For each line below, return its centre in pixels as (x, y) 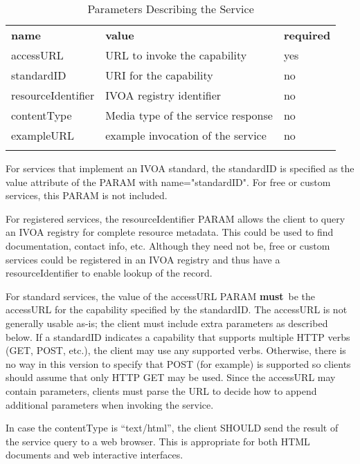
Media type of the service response (189, 115)
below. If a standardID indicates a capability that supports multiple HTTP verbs (178, 336)
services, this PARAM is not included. (87, 195)
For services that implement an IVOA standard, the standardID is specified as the (180, 168)
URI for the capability (159, 75)
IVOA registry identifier (163, 95)
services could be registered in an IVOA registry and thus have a (143, 259)
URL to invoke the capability (176, 55)
